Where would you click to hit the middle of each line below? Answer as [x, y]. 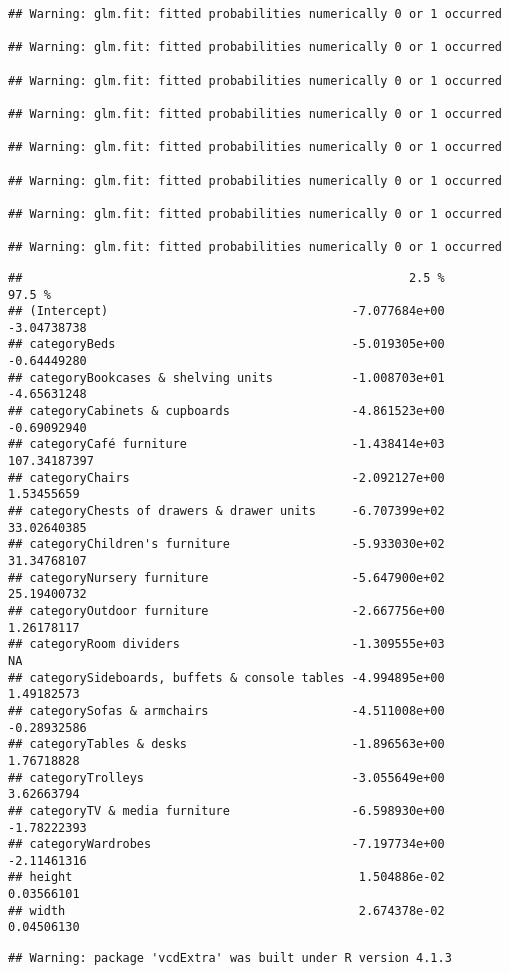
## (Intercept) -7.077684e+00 [226, 311]
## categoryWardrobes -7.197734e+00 [226, 844]
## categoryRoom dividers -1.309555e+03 [226, 644]
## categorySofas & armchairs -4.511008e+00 [226, 710]
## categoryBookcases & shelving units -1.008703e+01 [226, 377]
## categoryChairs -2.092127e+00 [226, 477]
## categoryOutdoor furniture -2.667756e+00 [226, 610]
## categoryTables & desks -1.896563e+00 [226, 744]
